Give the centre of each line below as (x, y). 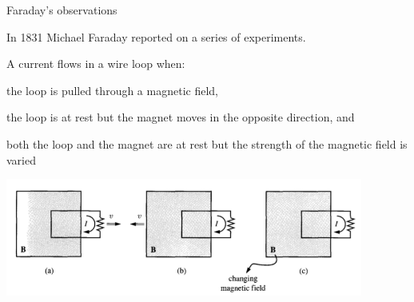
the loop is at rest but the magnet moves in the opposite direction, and (181, 117)
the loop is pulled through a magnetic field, (112, 90)
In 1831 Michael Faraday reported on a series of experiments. (156, 36)
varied (21, 159)
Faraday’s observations (62, 10)
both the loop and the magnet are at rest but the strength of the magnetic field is (207, 143)
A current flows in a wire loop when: (96, 64)
